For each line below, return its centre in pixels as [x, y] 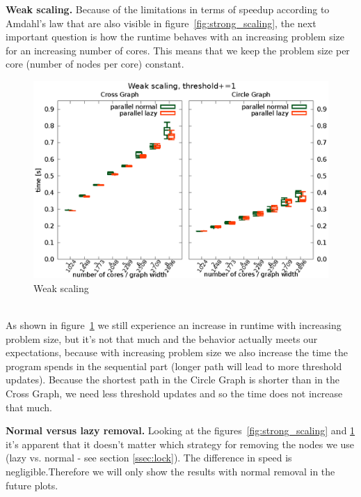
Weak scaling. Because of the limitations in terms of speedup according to [168, 9]
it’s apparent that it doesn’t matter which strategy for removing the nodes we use [180, 444]
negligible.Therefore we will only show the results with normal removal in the [170, 471]
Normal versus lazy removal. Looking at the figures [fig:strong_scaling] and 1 [180, 430]
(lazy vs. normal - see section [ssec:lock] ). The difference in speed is [149, 458]
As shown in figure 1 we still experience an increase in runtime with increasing [174, 324]
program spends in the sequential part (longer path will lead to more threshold [174, 366]
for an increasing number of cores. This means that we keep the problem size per [178, 50]
